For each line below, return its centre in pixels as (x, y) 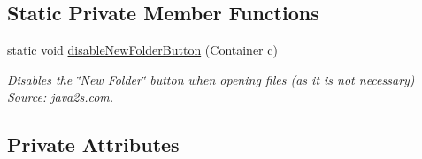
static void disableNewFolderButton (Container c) (142, 50)
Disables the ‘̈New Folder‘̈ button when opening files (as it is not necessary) (211, 79)
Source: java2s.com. (61, 97)
